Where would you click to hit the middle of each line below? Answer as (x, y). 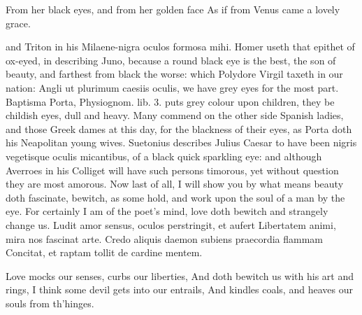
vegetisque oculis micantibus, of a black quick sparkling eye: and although (164, 156)
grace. (18, 23)
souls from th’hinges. (50, 303)
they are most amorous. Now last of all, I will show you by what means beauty (175, 184)
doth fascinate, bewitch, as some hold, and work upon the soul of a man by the (175, 197)
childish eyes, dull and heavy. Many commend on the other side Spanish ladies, (175, 115)
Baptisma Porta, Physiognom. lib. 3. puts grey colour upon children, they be (170, 101)
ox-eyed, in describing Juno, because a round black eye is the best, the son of (171, 60)
